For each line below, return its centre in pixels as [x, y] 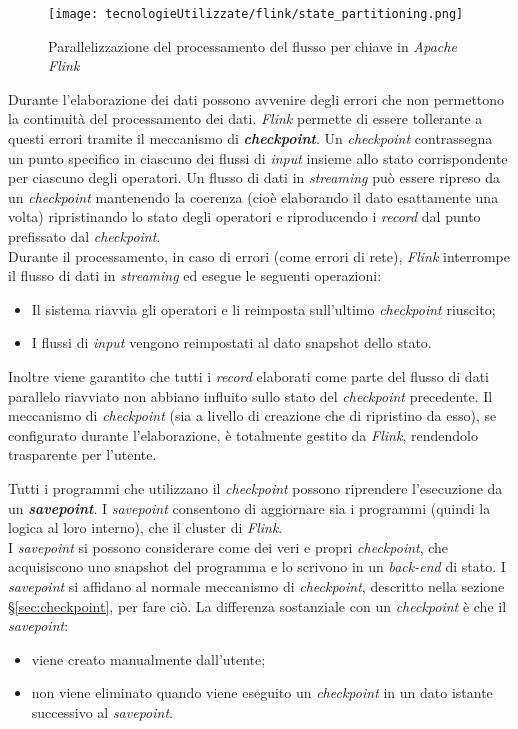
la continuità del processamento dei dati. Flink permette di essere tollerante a [245, 118]
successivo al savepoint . [102, 711]
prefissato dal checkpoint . [84, 236]
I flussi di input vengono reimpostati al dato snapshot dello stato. [231, 342]
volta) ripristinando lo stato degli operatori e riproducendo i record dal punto [244, 216]
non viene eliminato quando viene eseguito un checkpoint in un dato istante [262, 692]
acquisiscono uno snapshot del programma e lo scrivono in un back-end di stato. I [257, 566]
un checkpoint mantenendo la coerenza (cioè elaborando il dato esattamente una [253, 196]
